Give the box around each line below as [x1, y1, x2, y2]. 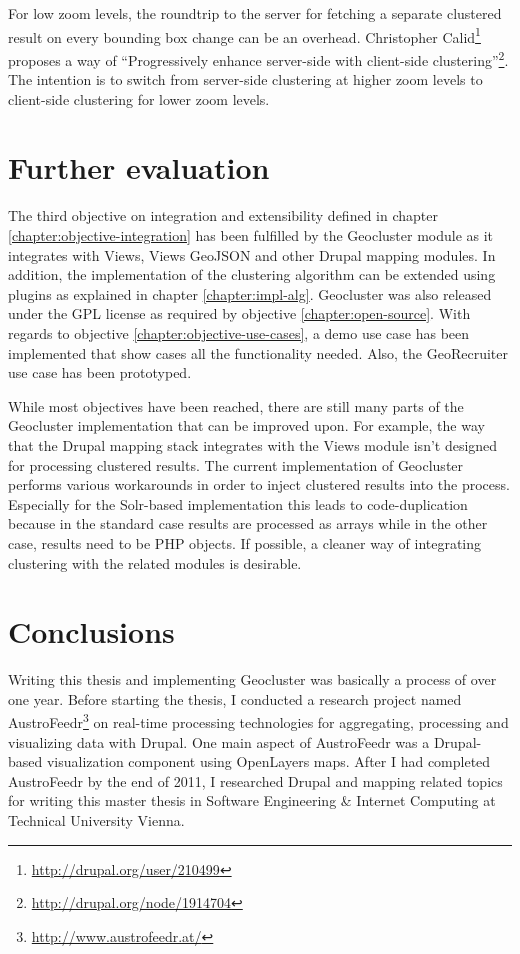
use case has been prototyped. [8, 362, 192, 383]
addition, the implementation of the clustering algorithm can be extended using [8, 264, 496, 285]
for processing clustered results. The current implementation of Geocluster [8, 454, 464, 475]
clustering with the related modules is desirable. [8, 552, 302, 573]
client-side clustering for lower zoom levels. [8, 88, 270, 109]
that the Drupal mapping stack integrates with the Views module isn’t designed [8, 434, 498, 455]
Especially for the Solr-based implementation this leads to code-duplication [8, 493, 468, 514]
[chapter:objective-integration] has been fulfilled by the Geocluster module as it [8, 225, 494, 245]
